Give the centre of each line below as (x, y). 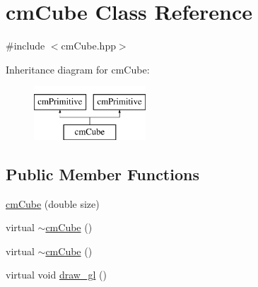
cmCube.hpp (88, 46)
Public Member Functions (102, 174)
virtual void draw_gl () (56, 275)
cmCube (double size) (53, 203)
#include (25, 46)
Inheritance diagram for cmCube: (78, 69)
